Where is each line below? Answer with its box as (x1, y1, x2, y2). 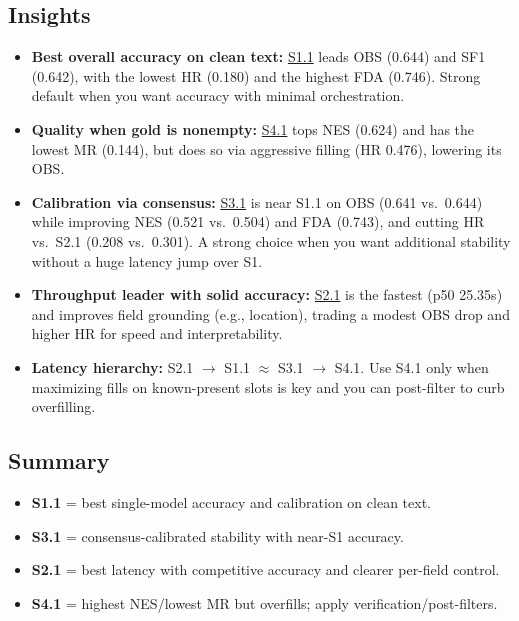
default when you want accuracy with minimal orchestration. (31, 85, 405, 106)
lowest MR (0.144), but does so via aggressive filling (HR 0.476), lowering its (31, 138, 502, 159)
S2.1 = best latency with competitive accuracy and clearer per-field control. (31, 559, 500, 580)
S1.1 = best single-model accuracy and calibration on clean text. (31, 491, 431, 512)
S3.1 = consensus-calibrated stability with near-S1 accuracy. (31, 525, 404, 546)
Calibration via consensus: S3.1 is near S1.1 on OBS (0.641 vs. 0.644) (31, 191, 483, 212)
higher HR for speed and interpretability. (31, 323, 283, 344)
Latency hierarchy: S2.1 (31, 356, 194, 377)
